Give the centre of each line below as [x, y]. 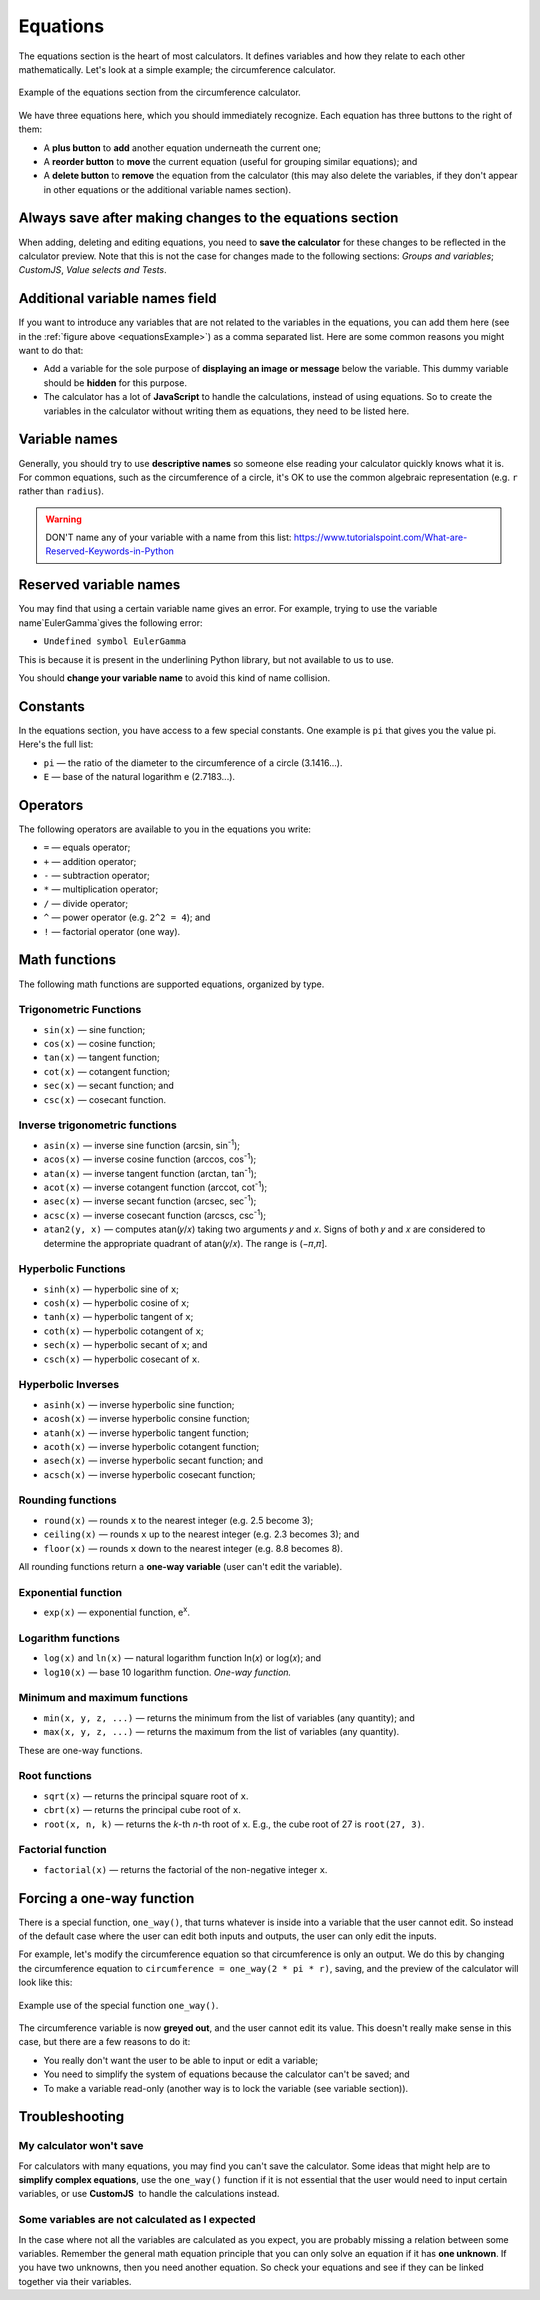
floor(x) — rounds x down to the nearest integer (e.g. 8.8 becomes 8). [193, 1548]
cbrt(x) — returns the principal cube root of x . [142, 1810]
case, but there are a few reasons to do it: [104, 2042]
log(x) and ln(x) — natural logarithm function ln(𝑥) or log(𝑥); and [182, 1658]
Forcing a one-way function [106, 1898]
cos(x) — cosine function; [99, 1044]
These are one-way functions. [80, 1750]
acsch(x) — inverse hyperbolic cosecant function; [149, 1474]
